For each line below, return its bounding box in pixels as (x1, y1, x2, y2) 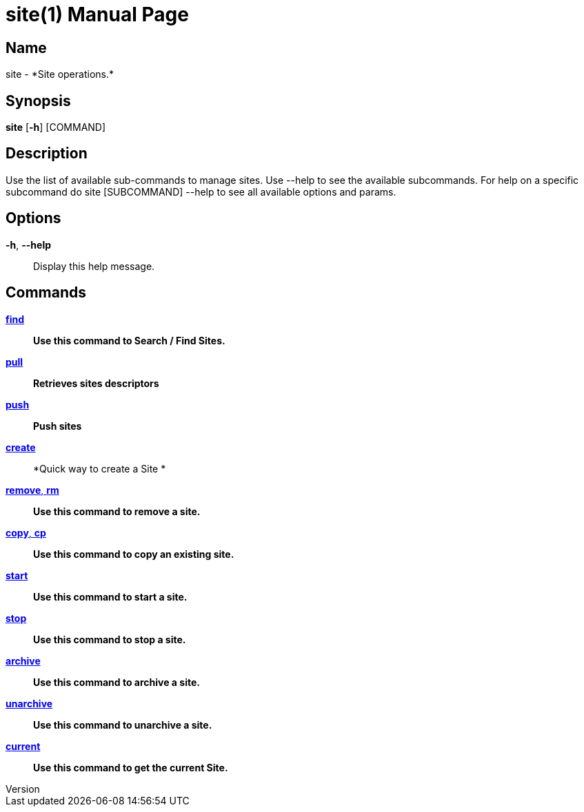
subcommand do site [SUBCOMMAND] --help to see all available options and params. (6, 185, 396, 198)
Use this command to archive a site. (33, 676, 200, 688)
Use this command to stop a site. (33, 633, 186, 645)
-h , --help (6, 238, 52, 251)
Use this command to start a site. (33, 590, 188, 603)
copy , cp (6, 526, 46, 539)
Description (6, 145, 88, 163)
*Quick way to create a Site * (33, 462, 166, 475)
